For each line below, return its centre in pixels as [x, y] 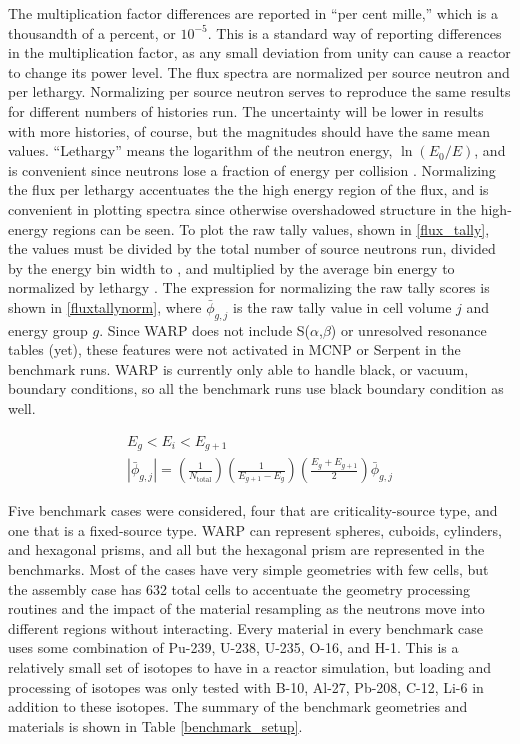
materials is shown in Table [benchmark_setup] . [155, 725]
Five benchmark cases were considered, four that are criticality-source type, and [253, 510]
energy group [48, 329]
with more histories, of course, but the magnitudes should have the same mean [249, 130]
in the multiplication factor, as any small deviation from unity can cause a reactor [259, 52]
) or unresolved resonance [408, 329]
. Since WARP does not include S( [205, 329]
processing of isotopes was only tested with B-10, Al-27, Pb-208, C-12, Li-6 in [246, 686]
